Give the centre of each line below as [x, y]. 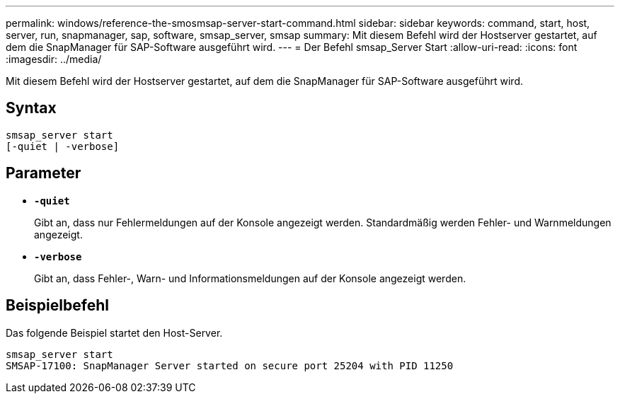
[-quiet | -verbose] [63, 146]
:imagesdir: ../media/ [54, 59]
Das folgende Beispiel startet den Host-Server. [114, 332]
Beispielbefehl [57, 306]
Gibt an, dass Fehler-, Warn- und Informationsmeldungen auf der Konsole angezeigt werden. [250, 278]
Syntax [31, 108]
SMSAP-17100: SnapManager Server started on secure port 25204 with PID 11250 [230, 365]
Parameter [44, 173]
